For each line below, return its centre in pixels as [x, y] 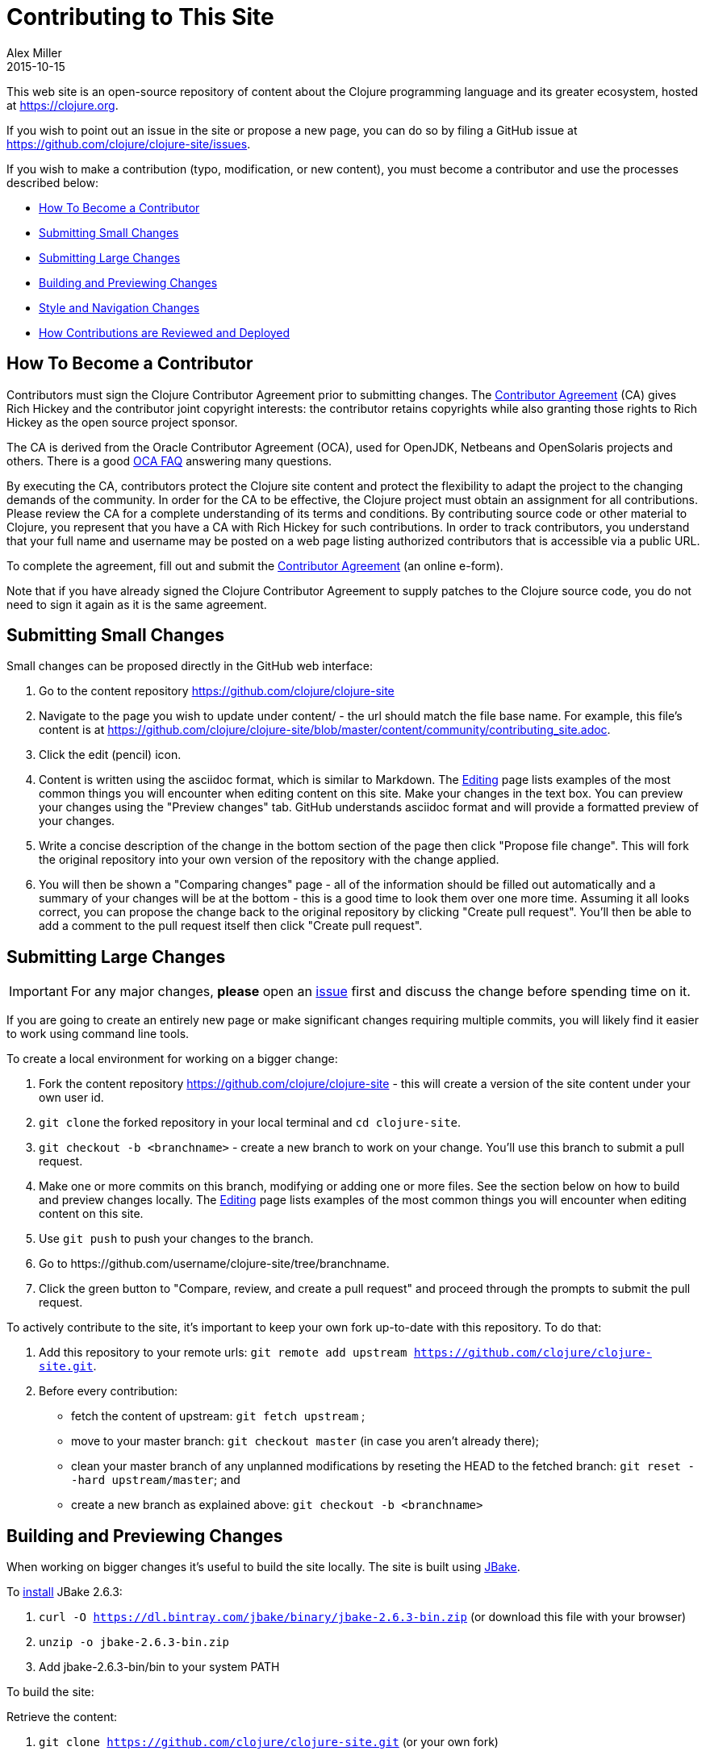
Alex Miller [34, 52]
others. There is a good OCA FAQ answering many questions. [169, 461]
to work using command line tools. [98, 1034]
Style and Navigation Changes [119, 307]
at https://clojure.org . [63, 105]
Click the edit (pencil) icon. [110, 755]
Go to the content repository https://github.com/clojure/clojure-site [217, 691]
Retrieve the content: [62, 1717]
